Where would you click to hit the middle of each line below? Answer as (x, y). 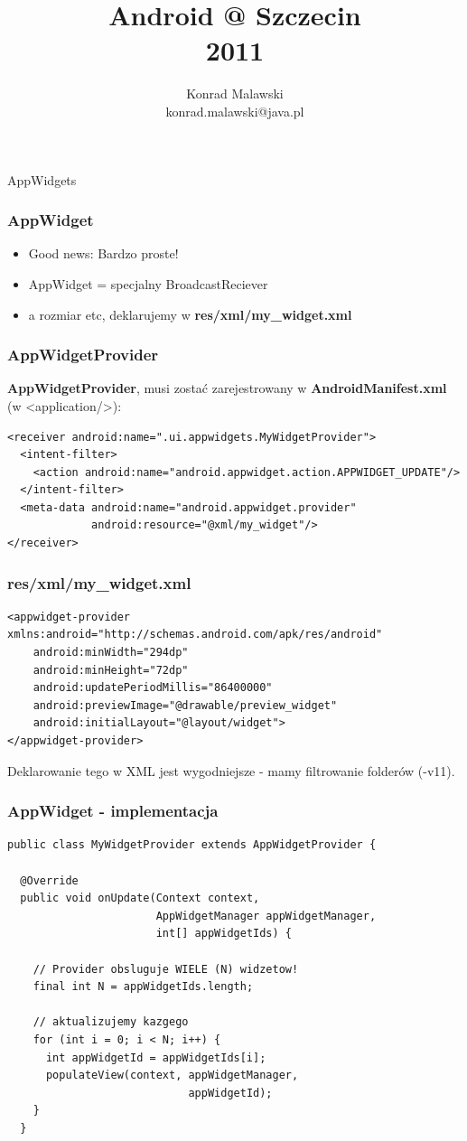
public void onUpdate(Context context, (140, 898)
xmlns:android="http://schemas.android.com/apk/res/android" (195, 635)
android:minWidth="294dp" (111, 653)
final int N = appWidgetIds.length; (143, 987)
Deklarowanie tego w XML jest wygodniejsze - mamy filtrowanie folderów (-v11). (231, 770)
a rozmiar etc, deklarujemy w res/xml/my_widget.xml (190, 314)
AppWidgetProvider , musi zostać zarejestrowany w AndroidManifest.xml (227, 388)
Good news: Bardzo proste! (103, 253)
